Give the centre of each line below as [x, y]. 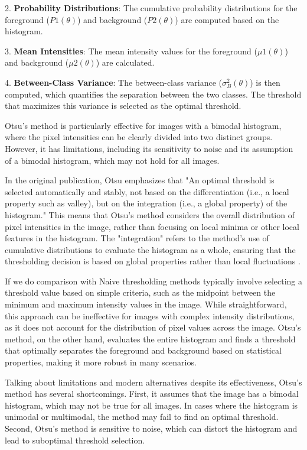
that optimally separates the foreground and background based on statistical [143, 350]
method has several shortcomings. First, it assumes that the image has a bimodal [152, 394]
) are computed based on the [227, 19]
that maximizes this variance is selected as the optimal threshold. [123, 106]
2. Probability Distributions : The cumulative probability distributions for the [151, 8]
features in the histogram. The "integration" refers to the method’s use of [137, 238]
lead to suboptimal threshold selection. [75, 440]
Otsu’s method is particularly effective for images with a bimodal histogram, [143, 125]
